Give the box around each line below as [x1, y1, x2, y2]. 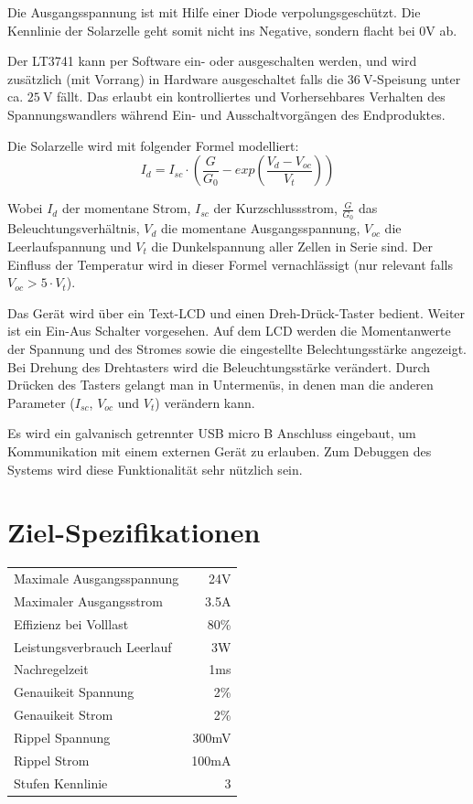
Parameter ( [7, 392, 75, 412]
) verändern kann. [155, 392, 255, 412]
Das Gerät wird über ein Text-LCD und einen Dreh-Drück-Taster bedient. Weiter [7, 303, 466, 322]
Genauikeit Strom [14, 705, 113, 724]
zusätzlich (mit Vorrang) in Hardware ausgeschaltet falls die [7, 69, 344, 88]
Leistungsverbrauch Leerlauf [14, 637, 172, 656]
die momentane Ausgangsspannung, [161, 219, 360, 238]
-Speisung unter [372, 69, 461, 88]
